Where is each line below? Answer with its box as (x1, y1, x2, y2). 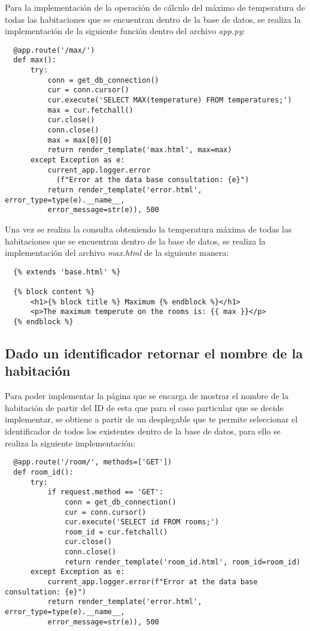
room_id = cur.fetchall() (65, 527, 168, 536)
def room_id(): (13, 467, 74, 476)
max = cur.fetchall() (47, 105, 133, 114)
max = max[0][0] (47, 135, 112, 144)
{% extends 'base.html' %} (13, 267, 121, 276)
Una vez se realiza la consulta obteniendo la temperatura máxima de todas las (5, 222, 292, 235)
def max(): (13, 56, 56, 65)
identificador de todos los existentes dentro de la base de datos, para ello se (5, 425, 281, 437)
